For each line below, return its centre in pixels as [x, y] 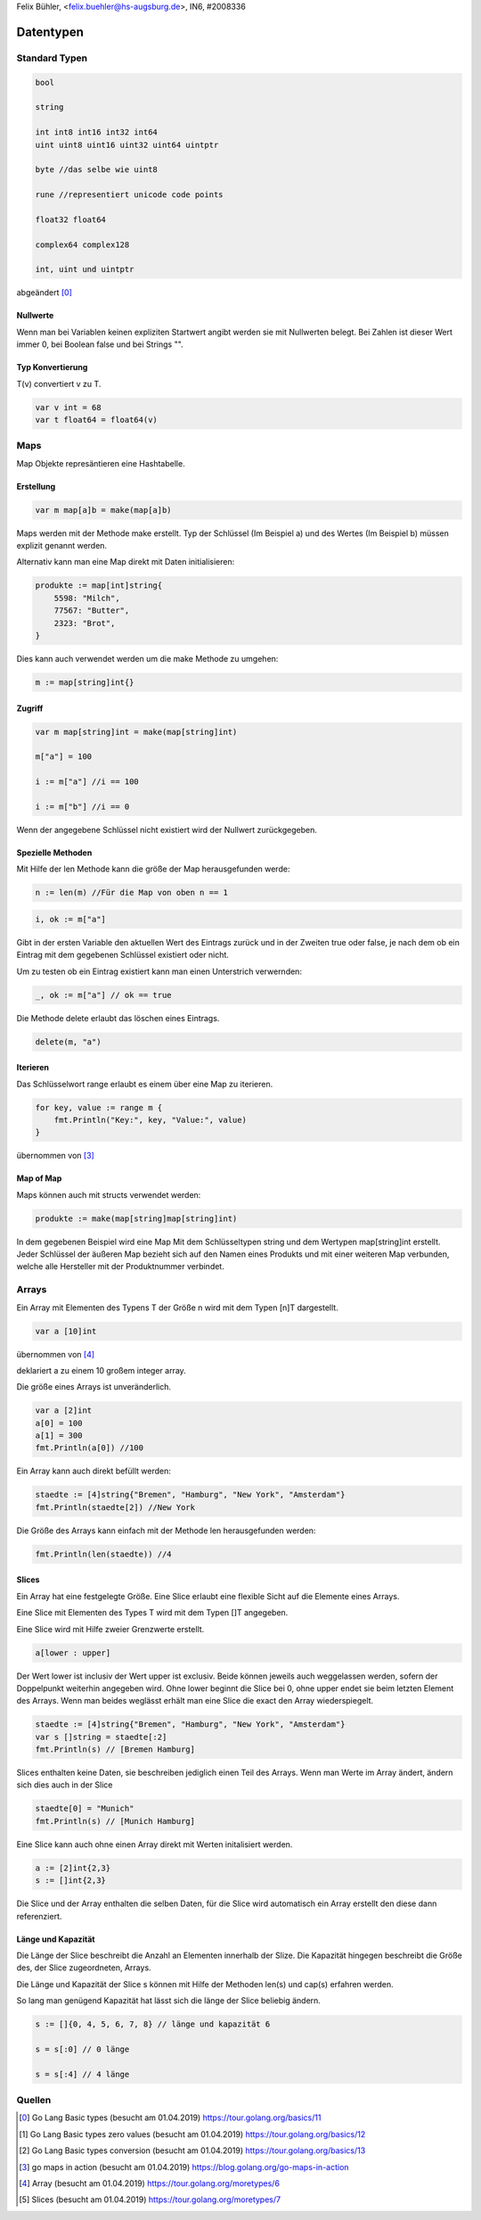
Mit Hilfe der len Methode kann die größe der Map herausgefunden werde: [153, 869]
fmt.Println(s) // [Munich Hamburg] [115, 1821]
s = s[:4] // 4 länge [82, 2074]
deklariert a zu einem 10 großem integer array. [101, 1370]
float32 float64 [71, 219]
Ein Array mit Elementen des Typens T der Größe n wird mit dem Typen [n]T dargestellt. [177, 1308]
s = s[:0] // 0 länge [82, 2049]
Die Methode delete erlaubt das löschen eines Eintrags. [118, 1018]
